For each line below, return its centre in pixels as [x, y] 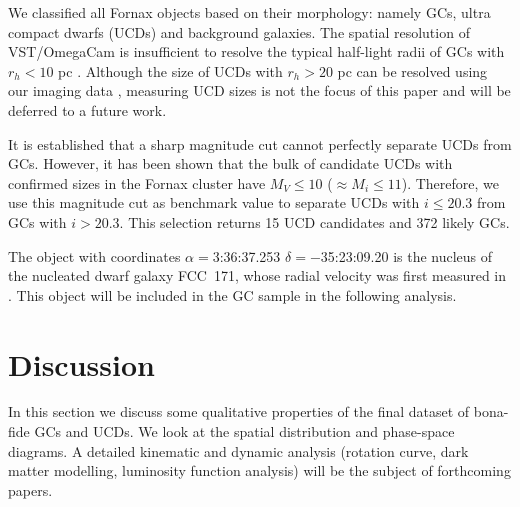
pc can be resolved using [412, 70]
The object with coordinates [94, 255]
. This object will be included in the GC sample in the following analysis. [232, 294]
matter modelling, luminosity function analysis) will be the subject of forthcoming [259, 470]
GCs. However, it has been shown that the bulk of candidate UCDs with [230, 163]
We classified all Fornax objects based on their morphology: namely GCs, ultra [249, 12]
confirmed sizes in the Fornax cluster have [137, 182]
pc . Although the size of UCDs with [170, 70]
